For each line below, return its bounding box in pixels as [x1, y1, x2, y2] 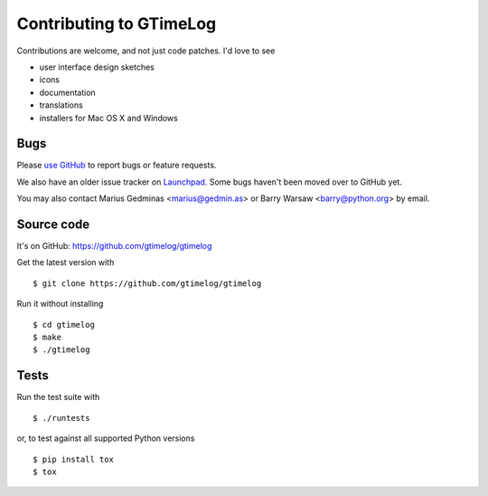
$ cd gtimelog [33, 320, 95, 329]
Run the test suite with [16, 392, 100, 403]
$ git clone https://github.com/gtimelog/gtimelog [33, 278, 262, 289]
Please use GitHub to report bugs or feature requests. [16, 159, 217, 171]
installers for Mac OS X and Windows [39, 112, 178, 123]
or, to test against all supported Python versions [16, 433, 195, 444]
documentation [39, 87, 97, 98]
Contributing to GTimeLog [16, 14, 217, 33]
